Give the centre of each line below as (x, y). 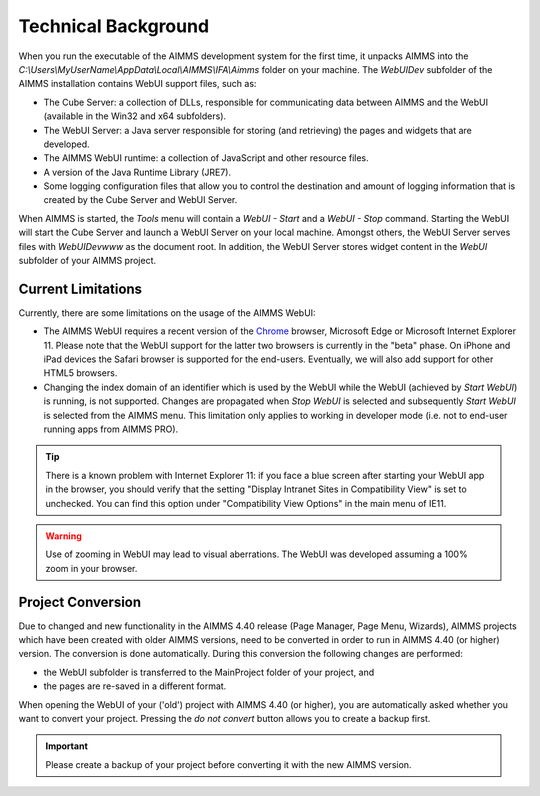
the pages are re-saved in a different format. (135, 686)
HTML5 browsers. (80, 373)
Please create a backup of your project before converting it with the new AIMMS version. (228, 764)
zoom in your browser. (91, 568)
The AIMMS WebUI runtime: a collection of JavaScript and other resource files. (206, 158)
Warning (63, 536)
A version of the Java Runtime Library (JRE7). (137, 172)
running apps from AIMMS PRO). (111, 429)
